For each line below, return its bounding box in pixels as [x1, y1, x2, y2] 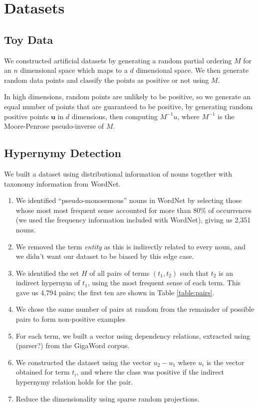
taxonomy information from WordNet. [4, 178, 121, 189]
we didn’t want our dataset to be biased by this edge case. [15, 251, 194, 261]
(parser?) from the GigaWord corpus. [15, 340, 130, 351]
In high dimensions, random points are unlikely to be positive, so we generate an [4, 91, 251, 102]
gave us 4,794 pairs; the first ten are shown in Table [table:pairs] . [15, 287, 215, 297]
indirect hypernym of [15, 277, 80, 288]
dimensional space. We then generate [136, 65, 249, 75]
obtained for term [15, 367, 70, 377]
